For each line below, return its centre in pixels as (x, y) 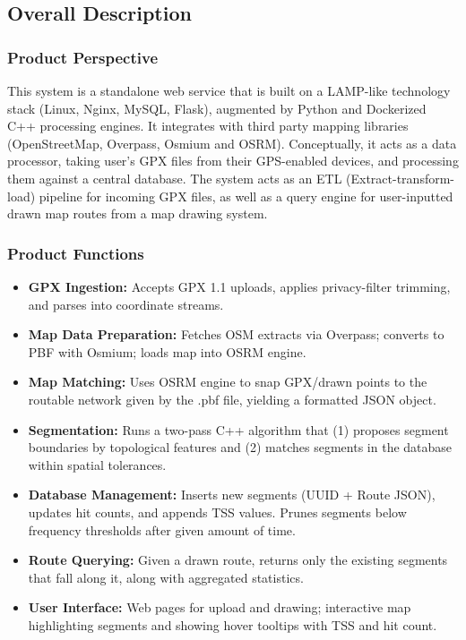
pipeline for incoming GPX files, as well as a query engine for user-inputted (246, 196)
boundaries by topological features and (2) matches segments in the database (240, 447)
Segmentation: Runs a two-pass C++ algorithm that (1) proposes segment (238, 429)
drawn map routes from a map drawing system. (138, 213)
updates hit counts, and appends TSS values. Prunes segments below (217, 512)
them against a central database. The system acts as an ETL (175, 178)
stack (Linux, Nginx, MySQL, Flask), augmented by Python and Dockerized (217, 108)
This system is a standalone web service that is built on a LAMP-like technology (229, 90)
